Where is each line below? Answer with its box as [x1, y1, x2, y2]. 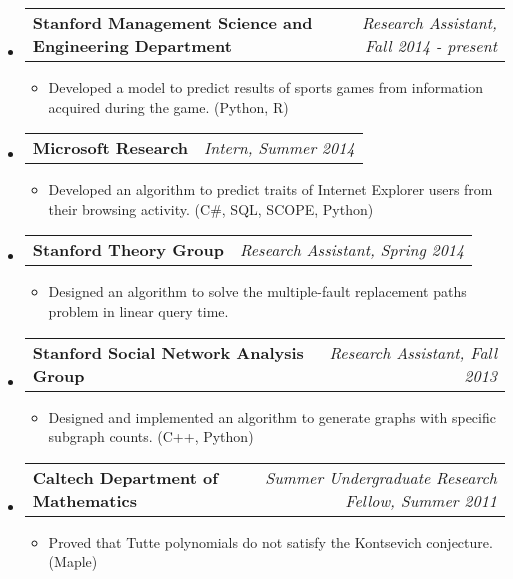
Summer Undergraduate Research [265, 465, 497, 489]
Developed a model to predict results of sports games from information [48, 77, 483, 97]
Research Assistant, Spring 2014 [239, 238, 465, 262]
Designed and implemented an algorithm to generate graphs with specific [48, 406, 496, 427]
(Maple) [48, 551, 98, 572]
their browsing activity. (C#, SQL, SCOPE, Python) [48, 198, 374, 219]
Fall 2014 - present [364, 34, 497, 57]
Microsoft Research [32, 136, 189, 160]
